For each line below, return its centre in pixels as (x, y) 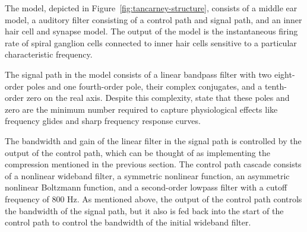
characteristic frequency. (49, 54)
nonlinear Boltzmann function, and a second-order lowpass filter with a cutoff (146, 187)
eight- (284, 74)
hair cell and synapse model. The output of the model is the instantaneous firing (151, 31)
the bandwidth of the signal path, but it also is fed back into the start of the (144, 210)
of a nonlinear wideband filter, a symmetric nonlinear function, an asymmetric (147, 175)
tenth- (276, 86)
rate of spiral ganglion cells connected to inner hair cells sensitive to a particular (151, 42)
